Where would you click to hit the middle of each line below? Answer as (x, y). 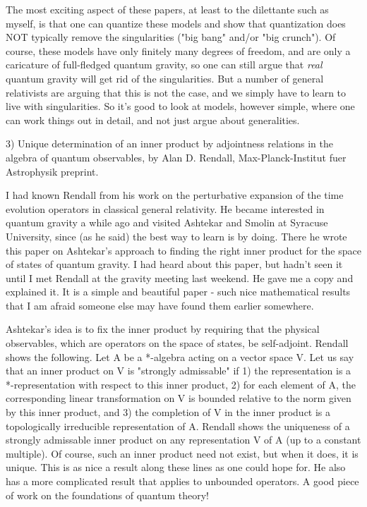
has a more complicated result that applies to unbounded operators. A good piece (182, 481)
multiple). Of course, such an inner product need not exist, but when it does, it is (182, 453)
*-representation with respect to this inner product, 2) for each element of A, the (181, 384)
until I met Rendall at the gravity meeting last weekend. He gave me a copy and (180, 277)
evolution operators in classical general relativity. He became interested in (165, 208)
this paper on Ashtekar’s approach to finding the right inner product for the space (183, 250)
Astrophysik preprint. (52, 171)
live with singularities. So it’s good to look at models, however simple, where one (180, 106)
